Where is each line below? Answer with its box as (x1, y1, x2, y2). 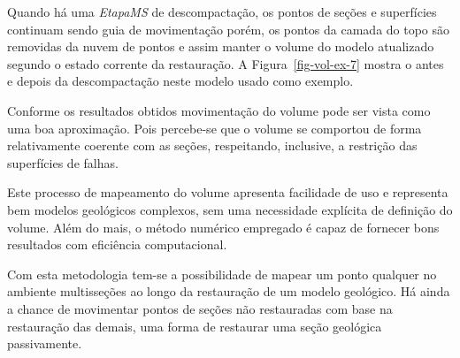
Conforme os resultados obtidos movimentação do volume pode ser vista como (7, 101, 431, 119)
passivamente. (7, 334, 82, 353)
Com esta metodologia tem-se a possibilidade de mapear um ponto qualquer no (7, 264, 437, 283)
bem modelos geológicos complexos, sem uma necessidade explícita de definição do (7, 200, 453, 218)
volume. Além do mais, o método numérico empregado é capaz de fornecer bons (7, 217, 440, 236)
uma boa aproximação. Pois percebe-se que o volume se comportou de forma (7, 118, 422, 137)
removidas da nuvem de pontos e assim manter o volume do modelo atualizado (7, 37, 434, 56)
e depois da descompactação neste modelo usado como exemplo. (7, 72, 354, 90)
